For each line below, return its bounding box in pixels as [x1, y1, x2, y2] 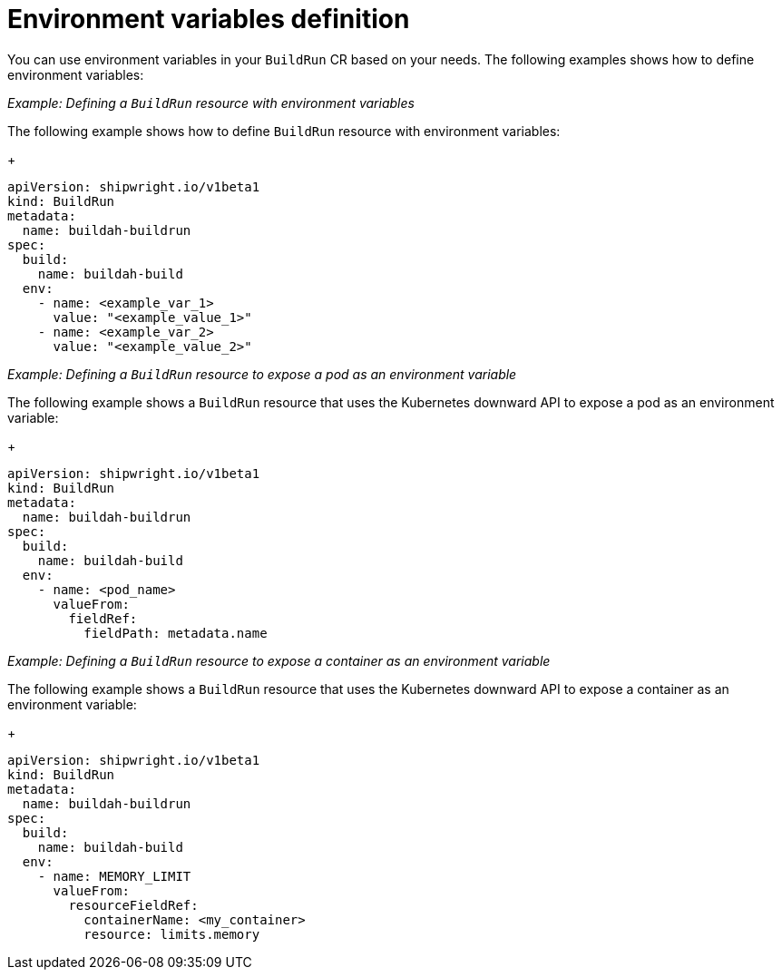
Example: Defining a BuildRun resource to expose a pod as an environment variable [7, 366, 517, 382]
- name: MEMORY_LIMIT [37, 868, 191, 884]
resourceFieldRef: [68, 897, 199, 913]
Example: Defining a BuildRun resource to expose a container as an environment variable [7, 652, 551, 669]
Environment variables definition [7, 4, 410, 34]
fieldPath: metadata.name [83, 625, 268, 640]
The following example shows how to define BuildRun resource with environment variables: [7, 122, 561, 139]
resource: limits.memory [83, 926, 260, 942]
